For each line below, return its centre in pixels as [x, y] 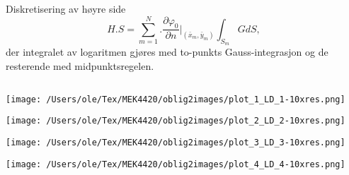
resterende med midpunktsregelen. [80, 65]
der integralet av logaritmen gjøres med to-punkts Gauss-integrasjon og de [167, 52]
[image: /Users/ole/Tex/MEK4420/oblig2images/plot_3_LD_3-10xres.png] [176, 142]
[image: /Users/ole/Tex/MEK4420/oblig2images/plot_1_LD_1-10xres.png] [176, 99]
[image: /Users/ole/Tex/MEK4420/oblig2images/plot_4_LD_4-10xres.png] [176, 164]
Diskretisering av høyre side [66, 8]
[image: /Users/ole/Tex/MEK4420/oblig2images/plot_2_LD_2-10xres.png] [176, 121]
